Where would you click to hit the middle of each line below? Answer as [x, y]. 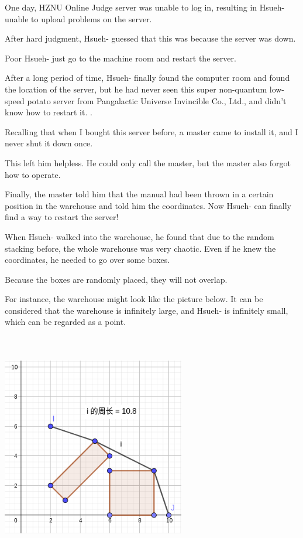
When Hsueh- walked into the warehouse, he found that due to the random [140, 236]
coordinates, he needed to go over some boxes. [87, 260]
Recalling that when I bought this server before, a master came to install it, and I [151, 131]
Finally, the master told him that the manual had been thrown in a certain [139, 194]
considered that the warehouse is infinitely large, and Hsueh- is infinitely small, [147, 310]
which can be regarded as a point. [66, 322]
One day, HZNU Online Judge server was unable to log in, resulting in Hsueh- [145, 7]
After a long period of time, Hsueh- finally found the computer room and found [147, 78]
